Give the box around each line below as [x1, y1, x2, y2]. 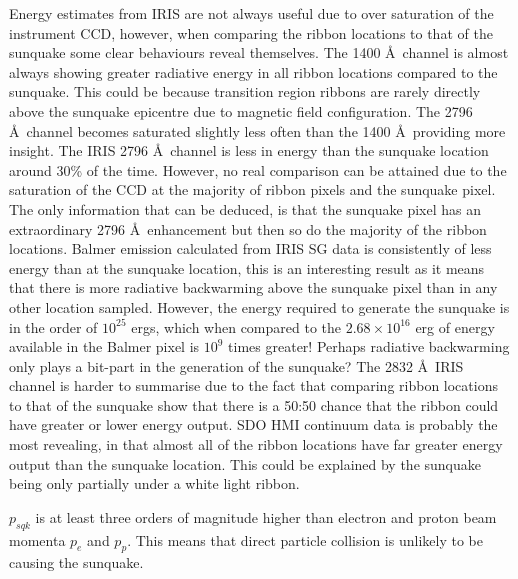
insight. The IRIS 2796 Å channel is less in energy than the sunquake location [9, 140, 489, 161]
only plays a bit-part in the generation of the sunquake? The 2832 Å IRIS [9, 355, 464, 376]
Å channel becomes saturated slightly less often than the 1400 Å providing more [9, 120, 506, 141]
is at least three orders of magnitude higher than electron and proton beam [35, 506, 497, 527]
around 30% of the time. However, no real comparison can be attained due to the [9, 159, 507, 180]
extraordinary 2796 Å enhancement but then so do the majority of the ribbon [9, 218, 487, 239]
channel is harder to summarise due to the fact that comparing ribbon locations [9, 375, 498, 396]
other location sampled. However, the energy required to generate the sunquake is [9, 296, 510, 317]
